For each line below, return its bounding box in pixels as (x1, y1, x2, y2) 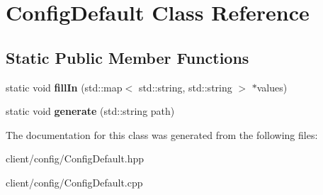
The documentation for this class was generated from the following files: (6, 127, 318, 142)
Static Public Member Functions (6, 46, 249, 68)
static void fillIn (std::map (6, 79, 123, 94)
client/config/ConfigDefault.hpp (6, 151, 144, 166)
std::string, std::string (138, 79, 232, 94)
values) (256, 79, 288, 94)
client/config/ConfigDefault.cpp (6, 174, 143, 189)
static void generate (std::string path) (6, 104, 175, 118)
